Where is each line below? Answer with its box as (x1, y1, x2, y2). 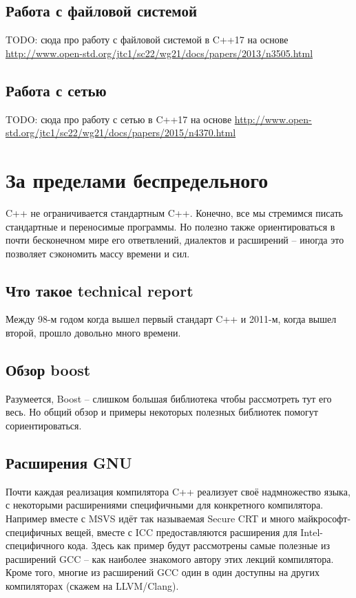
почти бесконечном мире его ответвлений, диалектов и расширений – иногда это (6, 233, 344, 247)
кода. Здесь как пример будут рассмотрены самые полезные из (67, 538, 330, 553)
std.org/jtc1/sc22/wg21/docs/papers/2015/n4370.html (6, 125, 236, 140)
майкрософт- (297, 511, 351, 526)
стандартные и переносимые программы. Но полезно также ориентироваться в (6, 219, 335, 233)
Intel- (300, 524, 323, 539)
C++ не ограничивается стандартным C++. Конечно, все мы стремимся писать (6, 205, 343, 220)
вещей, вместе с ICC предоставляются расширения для (65, 524, 297, 539)
